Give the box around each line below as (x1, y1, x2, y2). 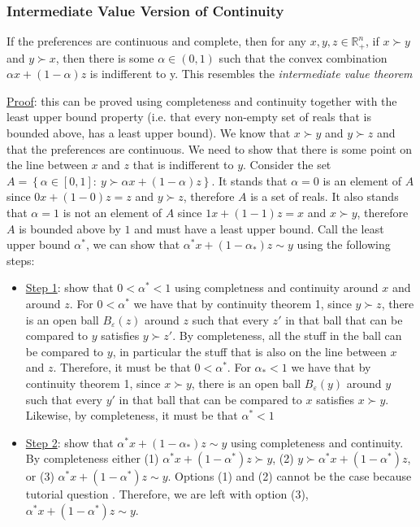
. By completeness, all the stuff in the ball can (172, 327, 402, 344)
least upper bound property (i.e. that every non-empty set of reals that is (6, 108, 371, 125)
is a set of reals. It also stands (250, 188, 399, 205)
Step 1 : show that (25, 279, 114, 296)
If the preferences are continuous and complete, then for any (6, 33, 306, 50)
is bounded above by (19, 220, 121, 237)
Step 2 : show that (25, 433, 114, 451)
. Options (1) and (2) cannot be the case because (167, 468, 412, 485)
